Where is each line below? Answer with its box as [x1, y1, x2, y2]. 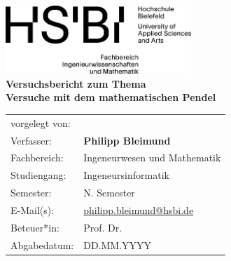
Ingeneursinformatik [83, 168, 169, 182]
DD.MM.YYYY [83, 237, 152, 252]
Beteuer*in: [10, 220, 59, 234]
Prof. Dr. [83, 220, 122, 234]
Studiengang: [10, 168, 66, 182]
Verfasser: [10, 133, 52, 147]
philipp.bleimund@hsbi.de [83, 202, 194, 217]
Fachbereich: [10, 150, 64, 165]
